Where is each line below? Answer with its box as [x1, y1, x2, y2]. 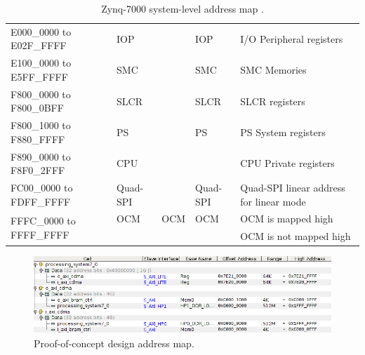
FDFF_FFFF [11, 194, 71, 208]
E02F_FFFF [11, 38, 67, 53]
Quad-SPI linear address [240, 180, 345, 195]
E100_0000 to [11, 55, 72, 70]
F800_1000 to [11, 118, 71, 133]
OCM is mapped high [240, 211, 333, 226]
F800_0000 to [11, 86, 71, 101]
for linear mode [240, 194, 306, 208]
